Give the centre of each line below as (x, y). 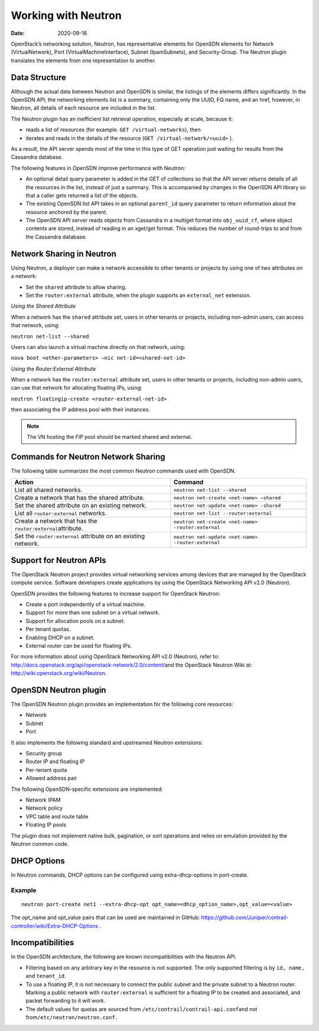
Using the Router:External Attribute (53, 369)
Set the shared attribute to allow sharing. (76, 287)
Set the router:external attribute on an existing (80, 536)
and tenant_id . (46, 976)
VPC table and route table (57, 816)
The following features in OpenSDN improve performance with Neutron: (98, 168)
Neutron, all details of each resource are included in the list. (84, 108)
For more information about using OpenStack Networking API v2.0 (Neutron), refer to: (115, 657)
